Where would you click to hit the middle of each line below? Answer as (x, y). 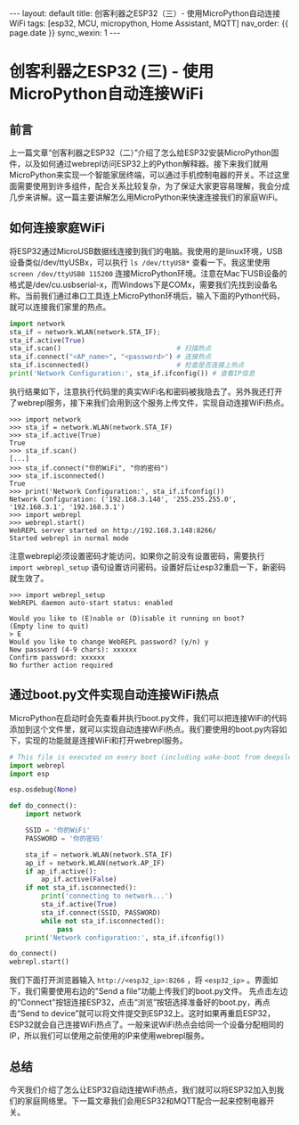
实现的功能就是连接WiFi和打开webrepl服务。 (106, 740)
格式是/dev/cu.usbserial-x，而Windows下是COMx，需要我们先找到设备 (139, 284)
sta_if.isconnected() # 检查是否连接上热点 (127, 365)
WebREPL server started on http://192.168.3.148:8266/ (113, 530)
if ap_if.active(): (61, 871)
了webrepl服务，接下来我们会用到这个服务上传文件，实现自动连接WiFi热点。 (149, 402)
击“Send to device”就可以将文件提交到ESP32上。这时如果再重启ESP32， (142, 1014)
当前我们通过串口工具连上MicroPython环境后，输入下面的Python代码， (154, 295)
